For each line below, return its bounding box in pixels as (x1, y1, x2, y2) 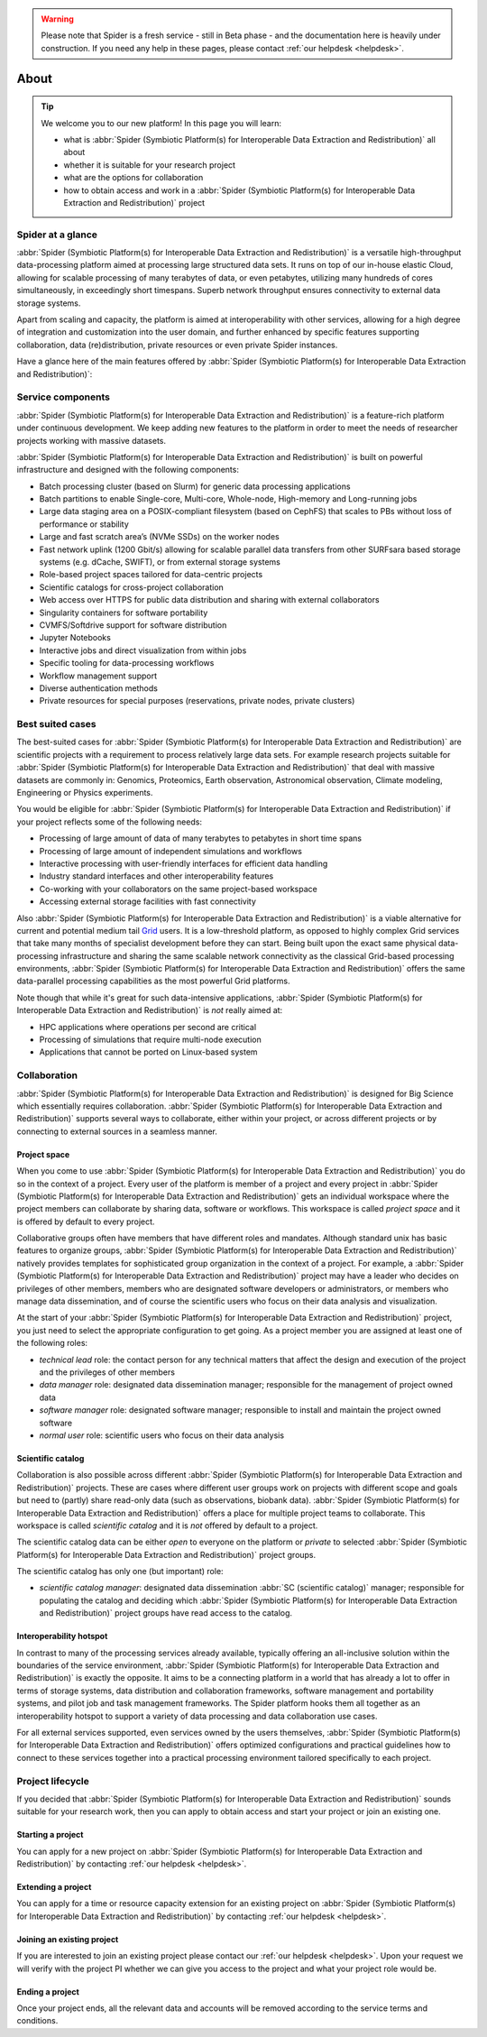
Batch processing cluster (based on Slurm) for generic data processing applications (39, 481, 351, 492)
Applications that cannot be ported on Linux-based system (39, 1046, 258, 1057)
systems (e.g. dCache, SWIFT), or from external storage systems (39, 557, 281, 567)
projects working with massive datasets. (16, 435, 167, 446)
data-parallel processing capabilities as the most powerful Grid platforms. (16, 975, 290, 987)
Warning (41, 14, 74, 24)
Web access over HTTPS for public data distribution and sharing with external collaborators (39, 595, 380, 605)
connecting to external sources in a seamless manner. (16, 1126, 218, 1137)
